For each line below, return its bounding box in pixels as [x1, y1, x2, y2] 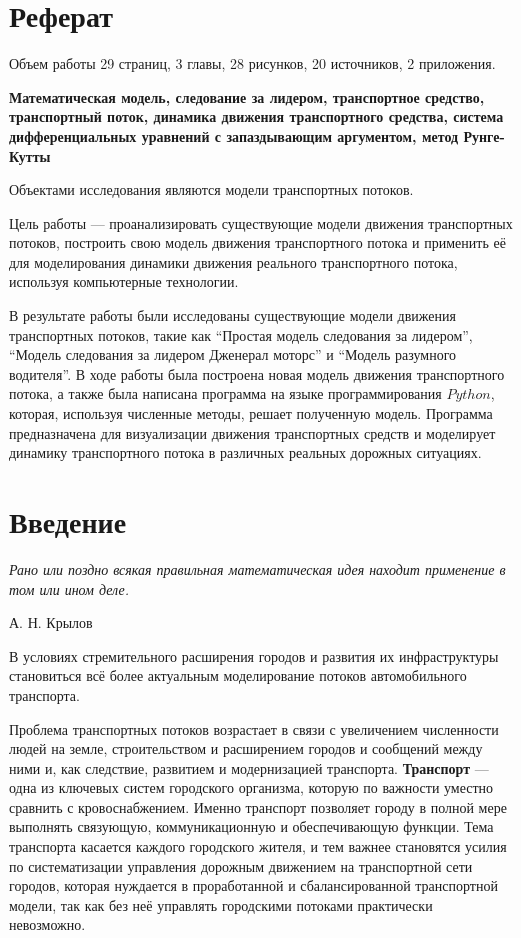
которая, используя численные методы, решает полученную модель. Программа [9, 403, 493, 424]
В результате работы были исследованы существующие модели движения [9, 305, 456, 326]
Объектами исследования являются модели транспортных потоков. [9, 179, 414, 200]
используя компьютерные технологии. [9, 271, 239, 292]
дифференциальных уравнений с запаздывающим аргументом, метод [9, 125, 459, 146]
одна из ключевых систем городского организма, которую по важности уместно [9, 777, 494, 798]
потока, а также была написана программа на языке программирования [9, 383, 442, 404]
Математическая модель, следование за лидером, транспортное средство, [9, 86, 485, 107]
